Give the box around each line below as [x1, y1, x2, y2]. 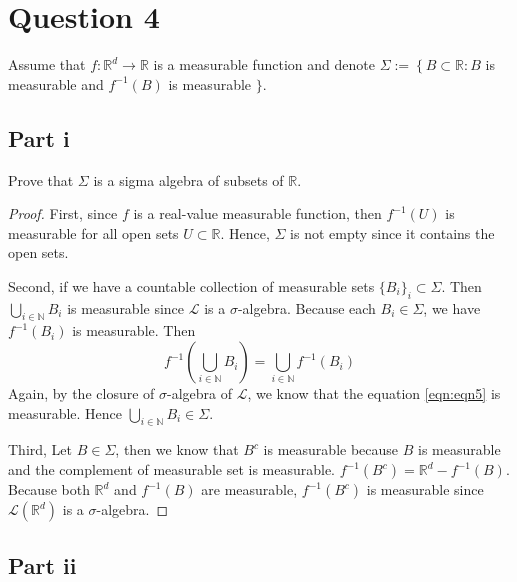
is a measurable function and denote [153, 54, 375, 75]
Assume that [8, 54, 86, 75]
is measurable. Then [72, 320, 196, 341]
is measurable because [263, 439, 399, 460]
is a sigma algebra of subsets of [93, 169, 284, 190]
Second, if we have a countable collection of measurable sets [8, 275, 375, 296]
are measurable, [201, 479, 298, 500]
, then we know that [115, 439, 239, 460]
